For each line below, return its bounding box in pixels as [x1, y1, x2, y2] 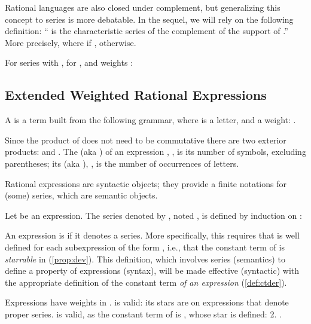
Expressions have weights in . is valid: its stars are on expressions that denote [5, 296, 289, 308]
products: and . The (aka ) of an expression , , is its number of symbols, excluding [5, 145, 306, 158]
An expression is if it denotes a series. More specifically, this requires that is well [5, 229, 300, 242]
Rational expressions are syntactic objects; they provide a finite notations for [5, 177, 286, 189]
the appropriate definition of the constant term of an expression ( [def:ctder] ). [5, 276, 287, 288]
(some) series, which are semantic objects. [5, 189, 158, 201]
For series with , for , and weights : [5, 56, 133, 69]
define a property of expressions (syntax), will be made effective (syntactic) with [5, 264, 300, 277]
